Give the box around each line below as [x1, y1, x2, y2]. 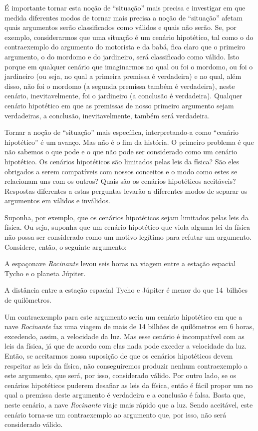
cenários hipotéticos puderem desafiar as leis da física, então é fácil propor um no [4, 380, 253, 390]
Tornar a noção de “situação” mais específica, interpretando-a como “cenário [4, 127, 239, 137]
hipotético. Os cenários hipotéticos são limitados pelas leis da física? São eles [4, 156, 240, 166]
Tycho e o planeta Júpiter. [4, 268, 86, 278]
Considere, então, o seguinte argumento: [4, 241, 127, 252]
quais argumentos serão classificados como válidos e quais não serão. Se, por [4, 22, 237, 32]
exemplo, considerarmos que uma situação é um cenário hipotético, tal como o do [4, 31, 254, 42]
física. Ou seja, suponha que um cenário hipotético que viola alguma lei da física [4, 222, 250, 232]
